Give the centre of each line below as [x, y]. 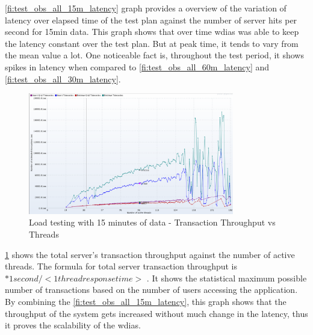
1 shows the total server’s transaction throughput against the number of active [150, 254]
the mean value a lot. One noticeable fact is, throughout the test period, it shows [154, 55]
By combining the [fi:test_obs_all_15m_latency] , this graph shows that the [146, 302]
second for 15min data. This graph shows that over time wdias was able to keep [152, 32]
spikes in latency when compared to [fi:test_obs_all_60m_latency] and [137, 66]
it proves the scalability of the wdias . [73, 325]
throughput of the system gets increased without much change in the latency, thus [156, 313]
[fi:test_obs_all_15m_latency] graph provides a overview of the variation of [146, 8]
